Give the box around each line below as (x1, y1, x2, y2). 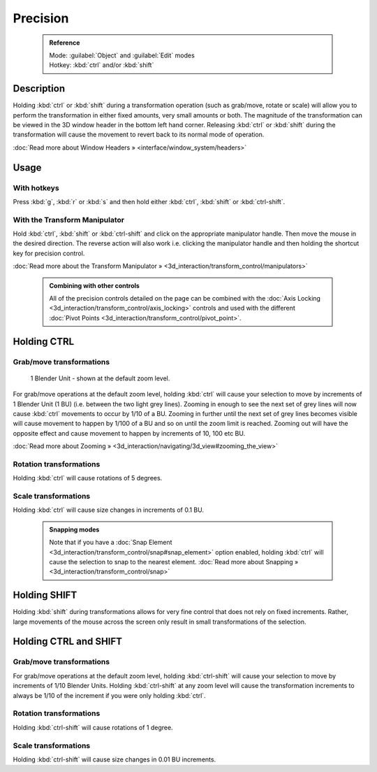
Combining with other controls (49, 281, 140, 289)
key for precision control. (13, 249, 85, 257)
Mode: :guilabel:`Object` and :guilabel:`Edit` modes (49, 51, 195, 59)
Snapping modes (49, 525, 100, 534)
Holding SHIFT (13, 589, 77, 601)
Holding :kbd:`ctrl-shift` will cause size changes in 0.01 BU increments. (13, 755, 216, 764)
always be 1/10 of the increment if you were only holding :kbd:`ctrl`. (13, 691, 206, 699)
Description (13, 83, 66, 94)
